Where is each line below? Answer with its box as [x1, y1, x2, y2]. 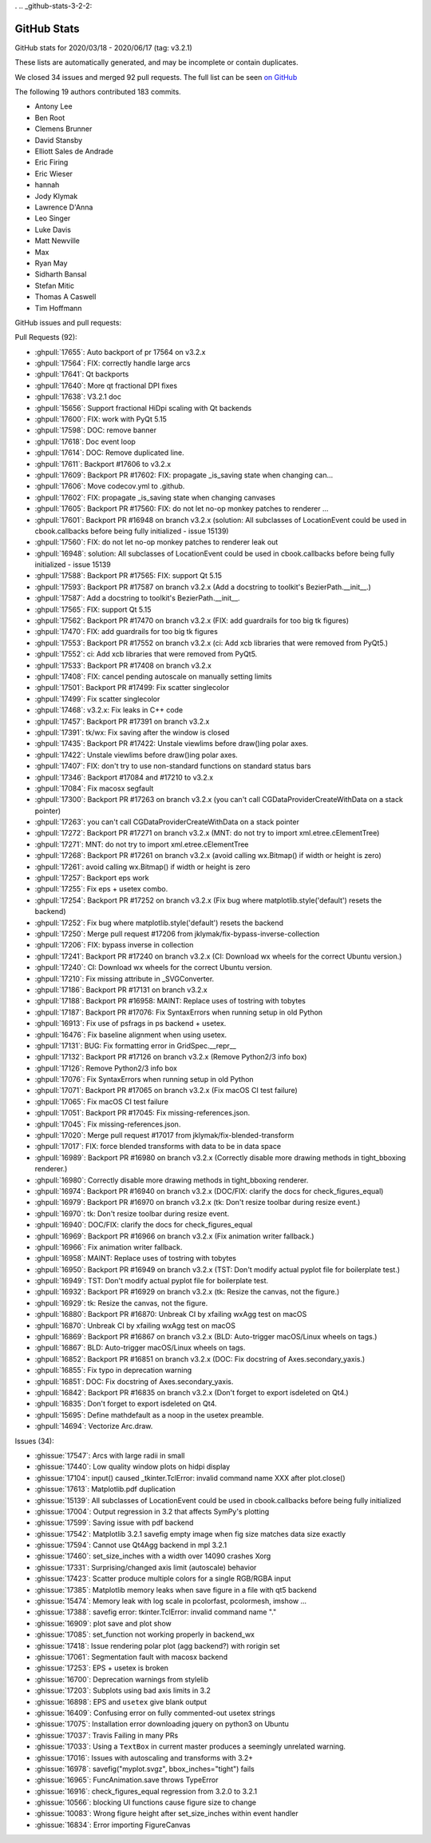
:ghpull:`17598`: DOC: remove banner [34, 425, 157, 435]
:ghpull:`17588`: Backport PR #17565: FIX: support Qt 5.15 [34, 571, 223, 580]
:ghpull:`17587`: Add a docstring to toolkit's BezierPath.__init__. [34, 593, 240, 603]
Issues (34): [14, 1436, 55, 1446]
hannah [34, 180, 60, 189]
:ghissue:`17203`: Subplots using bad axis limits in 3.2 [34, 1685, 212, 1695]
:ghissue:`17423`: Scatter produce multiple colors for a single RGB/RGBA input [34, 1574, 291, 1583]
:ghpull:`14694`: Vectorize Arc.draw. [34, 1422, 153, 1431]
